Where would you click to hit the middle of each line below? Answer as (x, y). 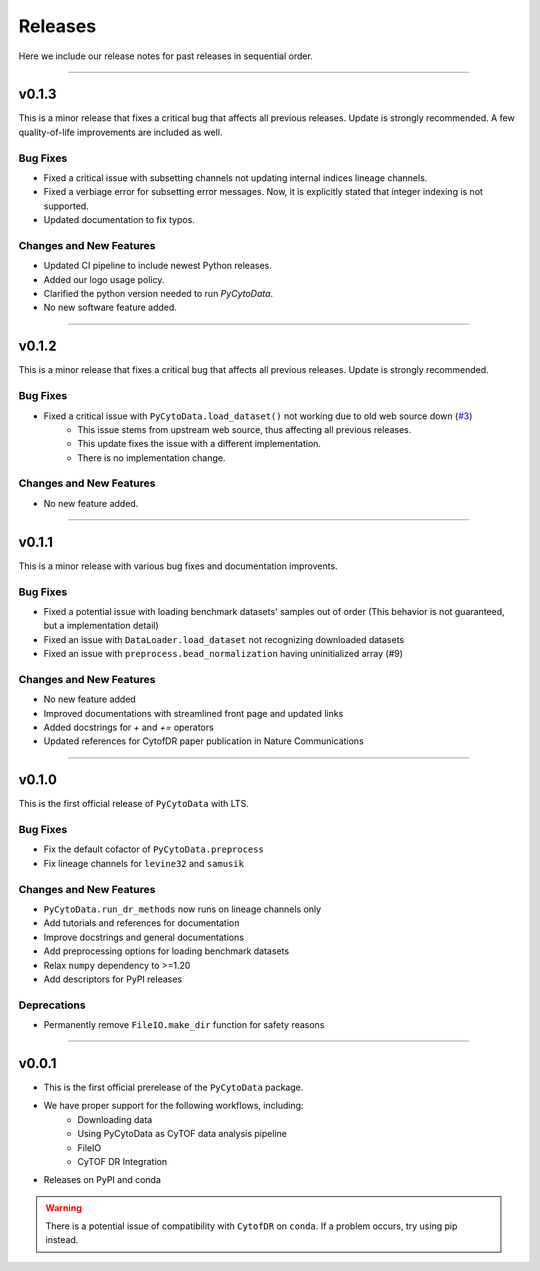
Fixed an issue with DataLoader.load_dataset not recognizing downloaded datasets (224, 639)
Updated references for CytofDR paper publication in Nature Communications (203, 741)
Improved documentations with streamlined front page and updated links (193, 713)
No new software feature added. (110, 307)
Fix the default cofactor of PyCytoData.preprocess (153, 849)
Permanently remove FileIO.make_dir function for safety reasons (184, 1025)
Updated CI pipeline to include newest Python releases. (157, 266)
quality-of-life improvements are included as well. (120, 132)
